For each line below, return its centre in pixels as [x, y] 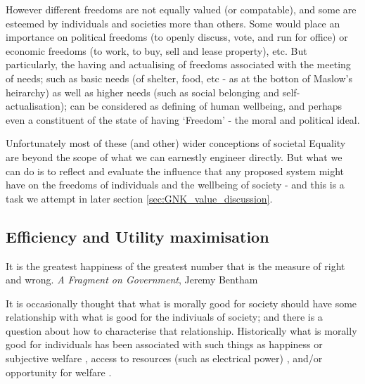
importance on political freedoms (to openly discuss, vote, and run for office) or [177, 37]
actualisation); [37, 106]
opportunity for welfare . [59, 372]
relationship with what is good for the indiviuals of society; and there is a [164, 317]
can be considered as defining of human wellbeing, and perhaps [206, 106]
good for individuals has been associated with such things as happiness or [164, 344]
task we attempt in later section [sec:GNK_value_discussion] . [139, 198]
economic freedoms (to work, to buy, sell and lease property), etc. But [156, 50]
